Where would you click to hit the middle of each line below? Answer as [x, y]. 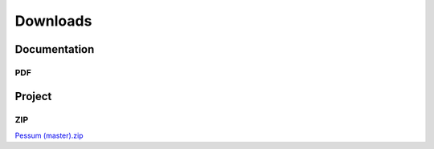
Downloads [53, 21]
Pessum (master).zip [49, 135]
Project [33, 96]
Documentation [55, 49]
